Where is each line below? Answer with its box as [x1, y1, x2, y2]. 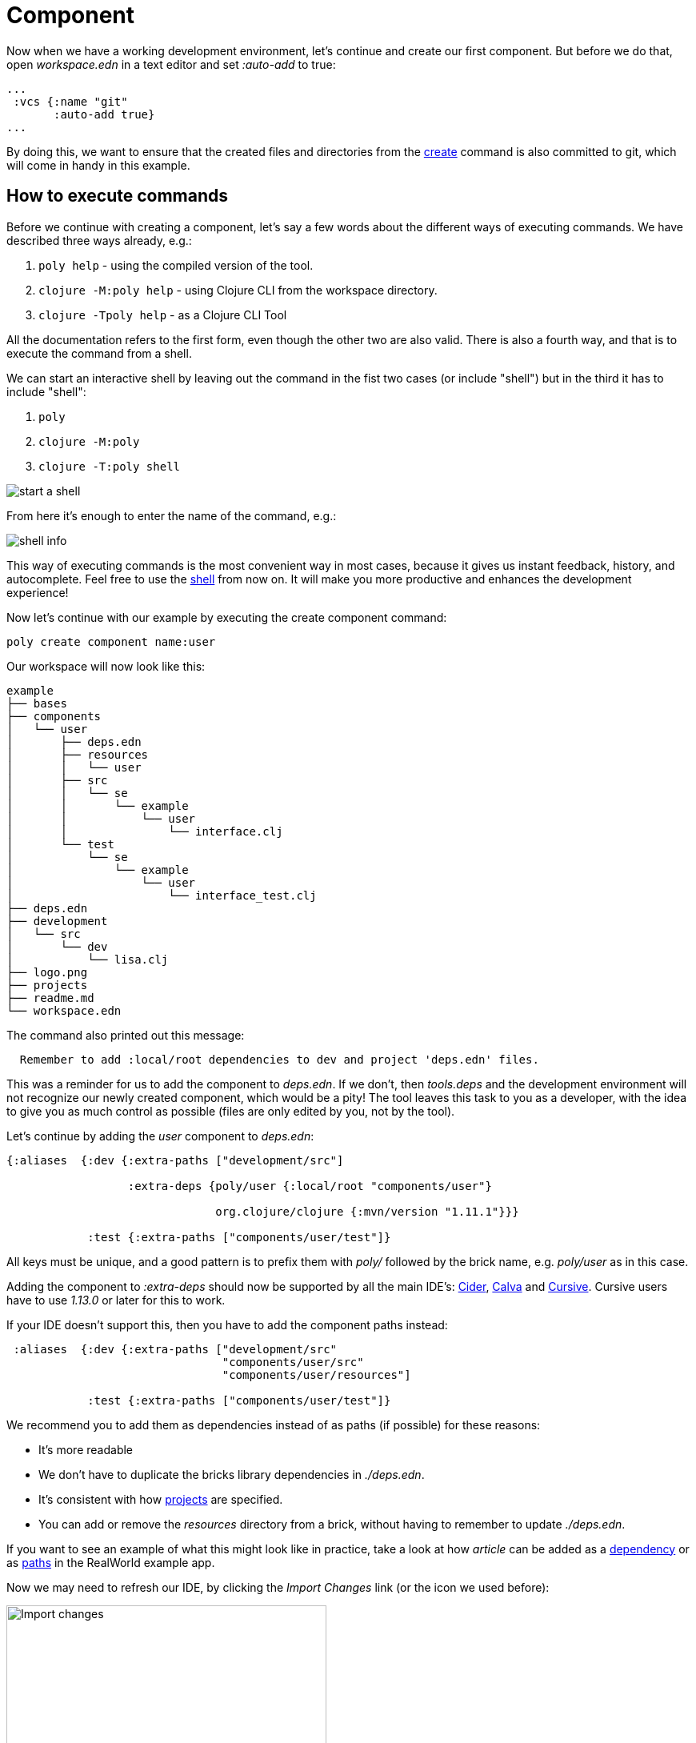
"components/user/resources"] [222, 1368, 411, 1381]
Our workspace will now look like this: [6, 659, 206, 673]
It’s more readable [38, 1442, 134, 1457]
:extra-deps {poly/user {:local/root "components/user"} [127, 1179, 492, 1192]
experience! [6, 585, 69, 599]
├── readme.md [6, 991, 94, 1004]
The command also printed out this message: [6, 1028, 245, 1042]
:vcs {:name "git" [13, 94, 128, 108]
